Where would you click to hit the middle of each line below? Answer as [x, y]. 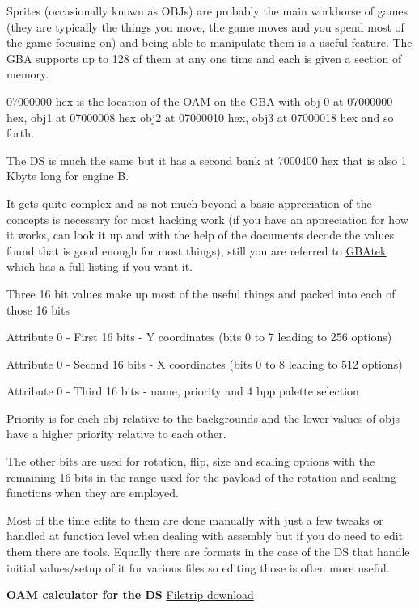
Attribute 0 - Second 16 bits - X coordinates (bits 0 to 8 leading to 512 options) [205, 363]
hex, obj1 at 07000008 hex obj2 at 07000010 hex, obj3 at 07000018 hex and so [200, 117]
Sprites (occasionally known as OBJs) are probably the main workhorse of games [207, 11]
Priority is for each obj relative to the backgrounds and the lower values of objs [203, 418]
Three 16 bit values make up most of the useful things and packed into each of [201, 293]
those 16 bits [38, 309]
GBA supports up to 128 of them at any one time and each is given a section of [204, 58]
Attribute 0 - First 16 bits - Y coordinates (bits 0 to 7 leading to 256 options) [199, 337]
